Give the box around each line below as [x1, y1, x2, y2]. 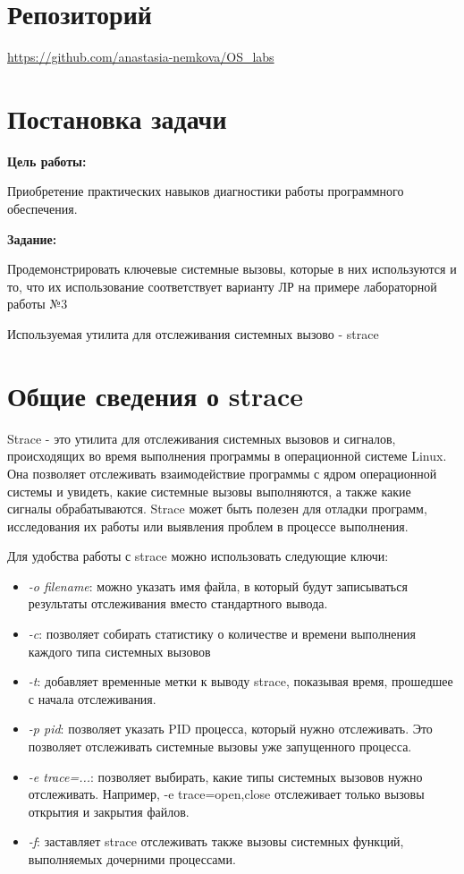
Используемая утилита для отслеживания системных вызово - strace [7, 325, 379, 343]
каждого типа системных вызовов [28, 641, 211, 660]
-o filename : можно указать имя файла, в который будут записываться [28, 576, 408, 595]
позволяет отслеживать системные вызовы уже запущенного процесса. [28, 737, 412, 756]
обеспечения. [7, 199, 78, 218]
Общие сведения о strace [7, 377, 303, 413]
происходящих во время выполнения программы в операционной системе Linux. [7, 446, 447, 465]
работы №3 [7, 294, 68, 313]
